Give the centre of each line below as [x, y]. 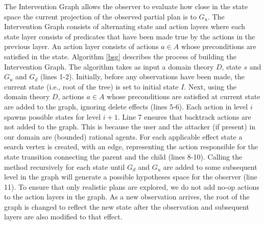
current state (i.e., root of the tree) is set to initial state [91, 86]
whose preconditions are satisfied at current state [184, 96]
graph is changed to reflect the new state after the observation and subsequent [127, 206]
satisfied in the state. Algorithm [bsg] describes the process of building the [120, 56]
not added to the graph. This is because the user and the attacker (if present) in [130, 127]
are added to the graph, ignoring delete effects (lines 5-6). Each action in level [126, 106]
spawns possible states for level [53, 116]
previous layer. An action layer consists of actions [81, 46]
